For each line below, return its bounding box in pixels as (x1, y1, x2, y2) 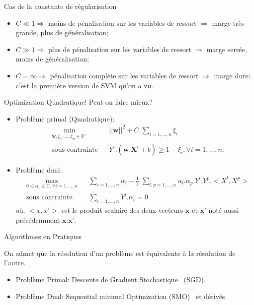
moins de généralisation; (15, 54, 89, 64)
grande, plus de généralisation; (15, 27, 108, 38)
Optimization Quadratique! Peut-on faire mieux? (4, 97, 153, 107)
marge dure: (214, 70, 251, 80)
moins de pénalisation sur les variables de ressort (48, 17, 197, 28)
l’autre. (4, 257, 26, 268)
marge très (212, 17, 245, 28)
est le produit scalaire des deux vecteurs (61, 204, 183, 215)
